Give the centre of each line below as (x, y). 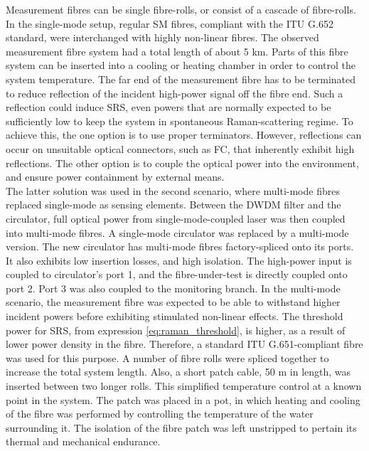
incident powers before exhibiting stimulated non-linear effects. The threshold (175, 316)
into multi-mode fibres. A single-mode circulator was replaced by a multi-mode (177, 232)
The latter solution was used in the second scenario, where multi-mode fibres (173, 190)
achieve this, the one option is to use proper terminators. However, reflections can (184, 135)
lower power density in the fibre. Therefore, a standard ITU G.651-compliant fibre (184, 344)
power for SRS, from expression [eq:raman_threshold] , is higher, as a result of (176, 330)
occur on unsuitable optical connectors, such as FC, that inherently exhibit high (180, 148)
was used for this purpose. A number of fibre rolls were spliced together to (167, 357)
